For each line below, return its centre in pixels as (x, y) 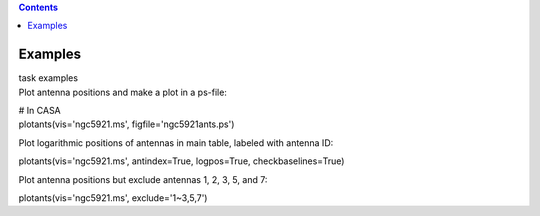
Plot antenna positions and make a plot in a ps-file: (122, 92)
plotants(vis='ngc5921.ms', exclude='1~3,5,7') (113, 198)
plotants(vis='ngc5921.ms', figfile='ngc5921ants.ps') (126, 124)
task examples (48, 78)
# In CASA (40, 111)
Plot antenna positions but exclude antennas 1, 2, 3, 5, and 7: (143, 179)
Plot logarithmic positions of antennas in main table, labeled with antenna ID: (176, 142)
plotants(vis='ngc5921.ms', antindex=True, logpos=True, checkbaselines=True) (181, 161)
